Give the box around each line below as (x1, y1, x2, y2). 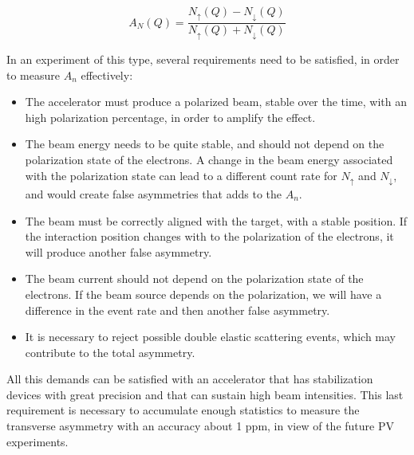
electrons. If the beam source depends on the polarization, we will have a (25, 285, 382, 302)
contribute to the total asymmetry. (25, 343, 195, 360)
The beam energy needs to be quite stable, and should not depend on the (25, 135, 384, 152)
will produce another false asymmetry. (25, 243, 212, 260)
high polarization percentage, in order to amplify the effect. (25, 108, 316, 125)
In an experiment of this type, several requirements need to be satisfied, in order (6, 50, 400, 67)
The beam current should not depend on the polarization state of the (25, 270, 364, 287)
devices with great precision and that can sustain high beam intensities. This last (6, 386, 404, 402)
